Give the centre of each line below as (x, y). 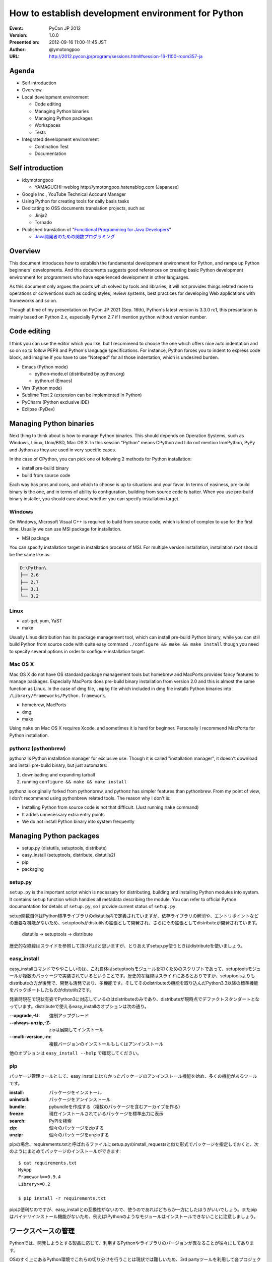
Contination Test (52, 146)
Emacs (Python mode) (45, 366)
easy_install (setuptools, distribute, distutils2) (69, 855)
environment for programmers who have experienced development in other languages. (99, 277)
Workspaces (48, 125)
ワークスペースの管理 (42, 1231)
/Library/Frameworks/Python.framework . (58, 695)
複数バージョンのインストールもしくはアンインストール (106, 1044)
